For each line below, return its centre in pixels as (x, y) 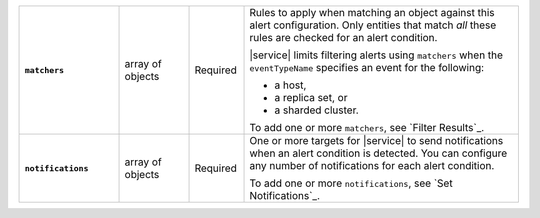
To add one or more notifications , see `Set (351, 183)
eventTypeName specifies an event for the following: (367, 67)
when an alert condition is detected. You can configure (378, 153)
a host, (290, 85)
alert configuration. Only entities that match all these (373, 25)
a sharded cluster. (316, 110)
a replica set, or (311, 97)
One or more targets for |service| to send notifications (376, 140)
